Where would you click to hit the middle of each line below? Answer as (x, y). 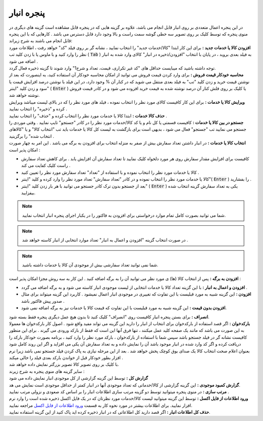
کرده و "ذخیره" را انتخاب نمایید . (38, 109)
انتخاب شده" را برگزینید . (32, 136)
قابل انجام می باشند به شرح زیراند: (41, 41)
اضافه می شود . (24, 61)
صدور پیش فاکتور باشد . (43, 301)
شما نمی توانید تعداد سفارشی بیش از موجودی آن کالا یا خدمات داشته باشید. (90, 265)
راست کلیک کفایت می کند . (46, 165)
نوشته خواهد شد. (24, 95)
